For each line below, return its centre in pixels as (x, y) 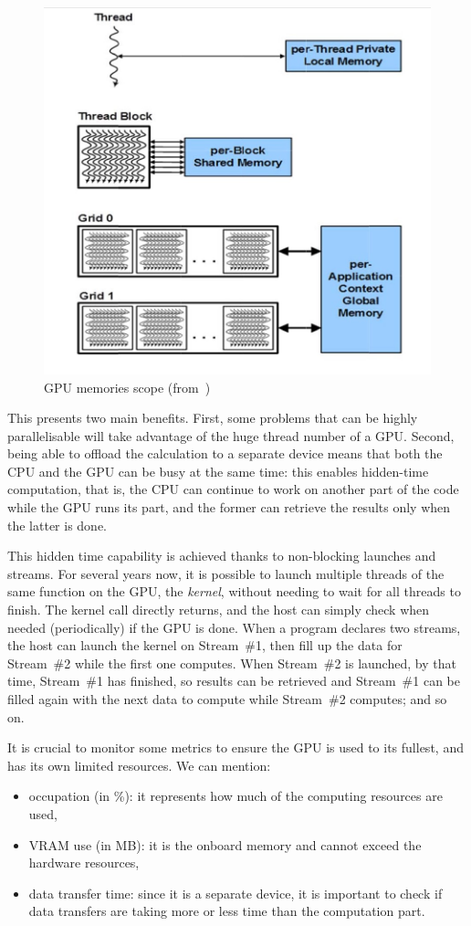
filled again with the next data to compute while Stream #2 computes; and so (227, 699)
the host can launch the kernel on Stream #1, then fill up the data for (205, 645)
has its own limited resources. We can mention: (139, 765)
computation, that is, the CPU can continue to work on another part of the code (233, 489)
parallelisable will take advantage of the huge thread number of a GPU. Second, (231, 435)
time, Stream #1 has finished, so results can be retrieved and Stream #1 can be (234, 681)
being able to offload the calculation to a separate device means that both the (225, 453)
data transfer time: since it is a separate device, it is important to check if (235, 893)
